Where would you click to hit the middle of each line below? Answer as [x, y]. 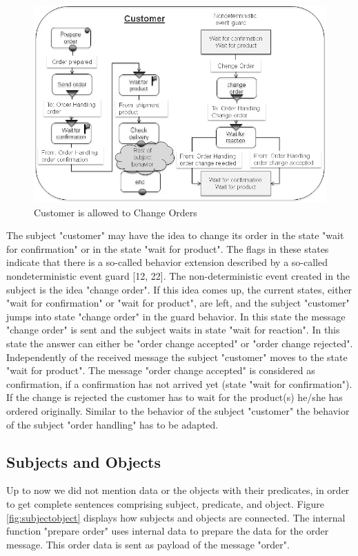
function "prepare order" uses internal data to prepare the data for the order [168, 531]
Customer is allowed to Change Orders [116, 212]
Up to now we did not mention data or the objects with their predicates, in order [178, 490]
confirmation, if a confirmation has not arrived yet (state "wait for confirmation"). [179, 383]
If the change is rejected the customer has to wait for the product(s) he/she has [175, 397]
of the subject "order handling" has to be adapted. [112, 424]
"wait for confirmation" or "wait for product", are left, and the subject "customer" [178, 303]
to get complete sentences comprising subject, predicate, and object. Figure [166, 503]
